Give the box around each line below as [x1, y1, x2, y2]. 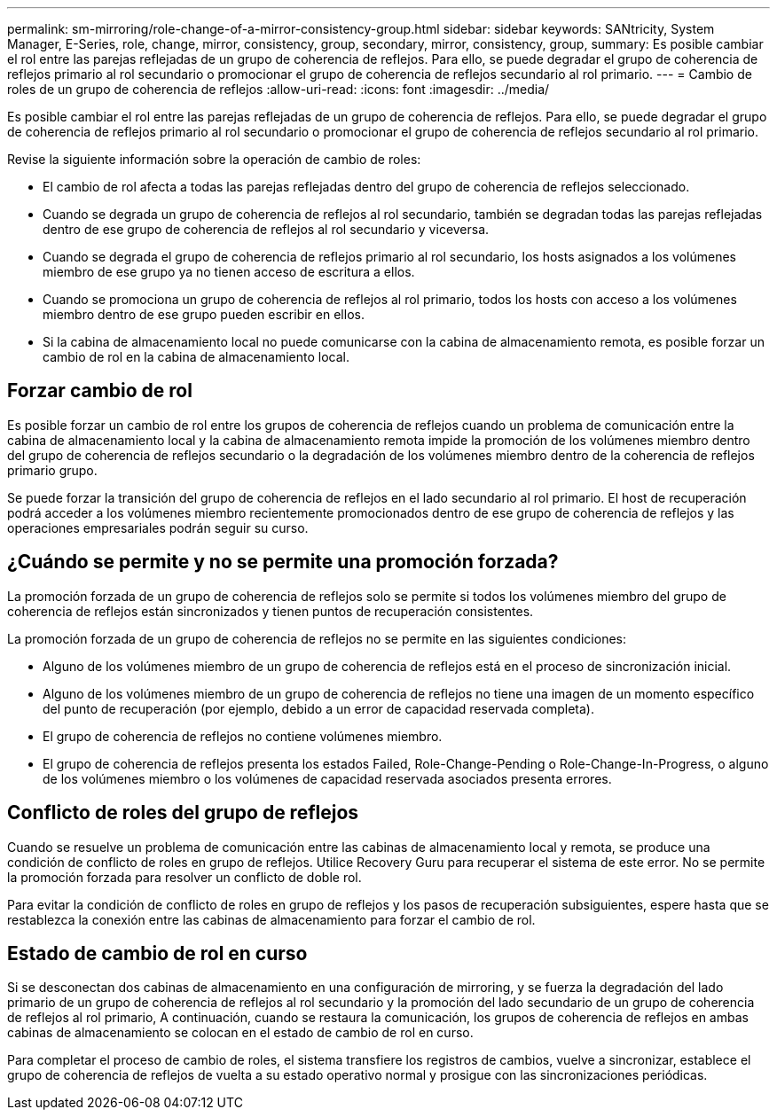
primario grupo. [7, 462, 98, 478]
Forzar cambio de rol [7, 379, 192, 402]
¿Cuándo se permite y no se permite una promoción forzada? [7, 551, 559, 574]
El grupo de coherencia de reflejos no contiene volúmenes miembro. [43, 728, 443, 744]
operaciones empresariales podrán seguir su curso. [7, 519, 309, 535]
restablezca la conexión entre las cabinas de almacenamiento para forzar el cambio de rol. [7, 911, 536, 927]
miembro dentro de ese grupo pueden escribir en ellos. [43, 307, 365, 322]
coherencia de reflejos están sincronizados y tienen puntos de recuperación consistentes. [7, 603, 534, 619]
